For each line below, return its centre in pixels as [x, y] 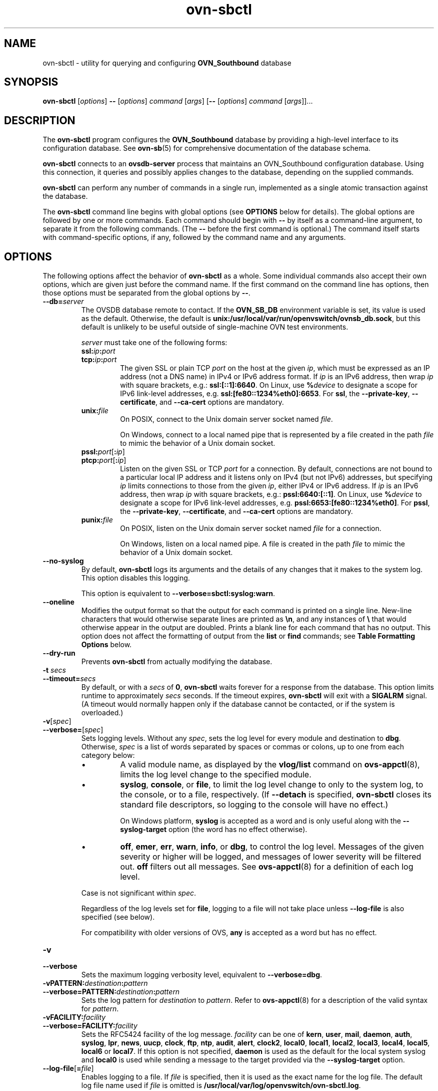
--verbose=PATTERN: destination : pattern [111, 992]
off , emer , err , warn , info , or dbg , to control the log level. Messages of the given [272, 847]
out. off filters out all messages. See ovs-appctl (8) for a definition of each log [267, 867]
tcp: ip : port [99, 360]
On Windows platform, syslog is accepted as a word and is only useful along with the [260, 821]
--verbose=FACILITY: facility [90, 1026]
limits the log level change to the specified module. [216, 775]
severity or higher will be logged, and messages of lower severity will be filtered [271, 857]
